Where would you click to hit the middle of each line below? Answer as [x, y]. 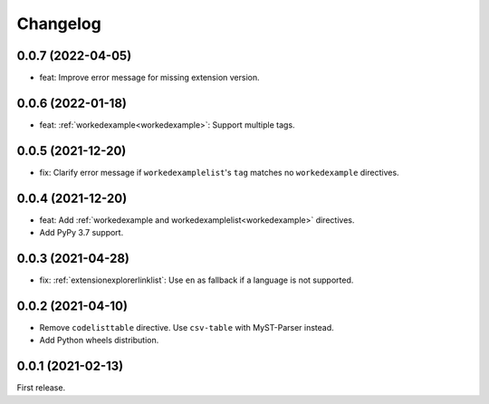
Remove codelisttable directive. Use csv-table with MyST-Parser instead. [187, 327]
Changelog [59, 24]
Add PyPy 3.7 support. [81, 233]
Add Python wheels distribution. [99, 341]
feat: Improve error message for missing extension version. [149, 78]
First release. [41, 388]
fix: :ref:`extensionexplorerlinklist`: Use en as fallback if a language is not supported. [197, 280]
